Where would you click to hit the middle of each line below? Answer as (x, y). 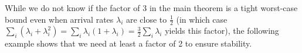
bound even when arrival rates (59, 19)
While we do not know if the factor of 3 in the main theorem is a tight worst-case (151, 8)
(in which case (202, 19)
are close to (146, 19)
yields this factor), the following (222, 31)
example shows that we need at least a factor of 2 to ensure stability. (128, 43)
